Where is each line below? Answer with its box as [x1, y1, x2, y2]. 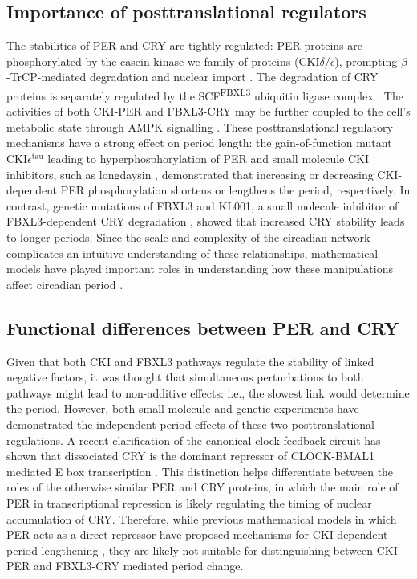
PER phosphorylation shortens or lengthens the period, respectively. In [60, 181, 411, 198]
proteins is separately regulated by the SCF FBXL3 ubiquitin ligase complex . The [6, 84, 403, 104]
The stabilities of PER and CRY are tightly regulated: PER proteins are [6, 37, 362, 54]
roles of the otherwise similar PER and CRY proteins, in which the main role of [6, 479, 399, 495]
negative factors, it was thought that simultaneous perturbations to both [6, 369, 364, 385]
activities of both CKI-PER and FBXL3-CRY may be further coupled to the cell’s [6, 103, 411, 120]
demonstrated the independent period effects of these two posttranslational [6, 415, 375, 432]
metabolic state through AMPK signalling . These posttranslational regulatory [6, 118, 393, 135]
